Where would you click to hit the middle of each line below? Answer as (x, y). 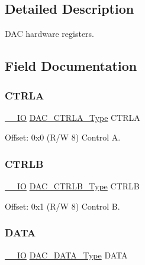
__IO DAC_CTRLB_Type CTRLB (72, 186)
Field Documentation (71, 66)
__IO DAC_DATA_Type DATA (66, 255)
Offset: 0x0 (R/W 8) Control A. (63, 137)
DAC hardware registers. (49, 34)
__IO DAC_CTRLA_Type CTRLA (72, 117)
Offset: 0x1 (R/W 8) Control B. (62, 206)
